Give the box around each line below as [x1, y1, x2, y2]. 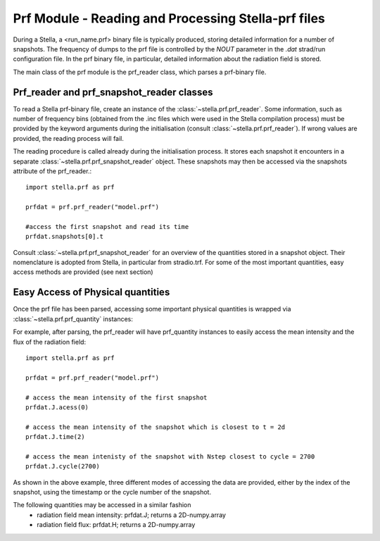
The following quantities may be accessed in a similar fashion [13, 501, 191, 509]
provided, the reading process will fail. [13, 134, 125, 142]
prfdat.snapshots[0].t [25, 232, 104, 241]
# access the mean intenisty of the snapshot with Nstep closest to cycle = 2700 [25, 452, 315, 461]
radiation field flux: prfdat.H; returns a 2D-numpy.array [37, 521, 196, 529]
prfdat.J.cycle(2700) [25, 462, 100, 471]
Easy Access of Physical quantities [13, 286, 170, 299]
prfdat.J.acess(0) [25, 403, 89, 411]
